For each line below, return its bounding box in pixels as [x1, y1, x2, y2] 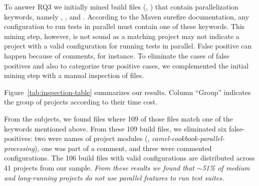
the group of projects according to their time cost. [4, 96, 158, 107]
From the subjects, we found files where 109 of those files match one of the [4, 113, 233, 123]
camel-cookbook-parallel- [152, 133, 225, 143]
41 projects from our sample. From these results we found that [4, 162, 194, 172]
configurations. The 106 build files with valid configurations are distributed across [4, 152, 255, 163]
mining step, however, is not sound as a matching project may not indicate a [4, 30, 239, 41]
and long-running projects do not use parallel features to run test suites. [4, 172, 224, 182]
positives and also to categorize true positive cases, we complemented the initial [4, 60, 249, 70]
